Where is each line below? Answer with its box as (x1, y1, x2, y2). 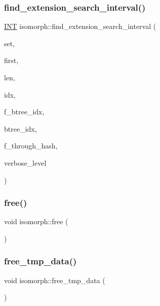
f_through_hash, (4, 140, 58, 151)
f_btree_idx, (4, 106, 45, 117)
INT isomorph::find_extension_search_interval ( (4, 21, 156, 32)
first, (4, 55, 19, 66)
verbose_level (4, 157, 47, 168)
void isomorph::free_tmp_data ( (4, 274, 105, 285)
